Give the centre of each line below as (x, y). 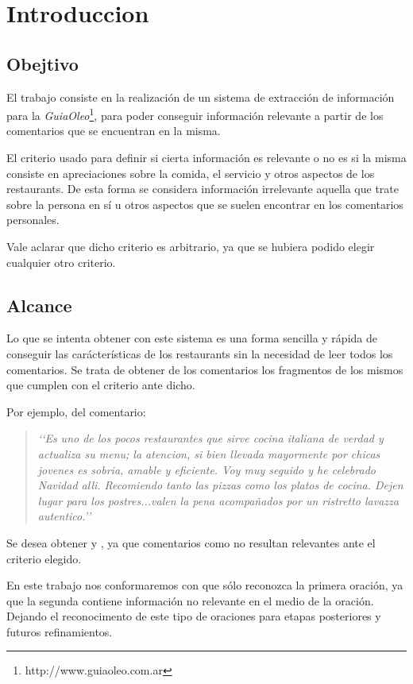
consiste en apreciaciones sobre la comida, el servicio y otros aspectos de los (191, 173)
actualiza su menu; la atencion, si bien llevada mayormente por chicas (209, 453)
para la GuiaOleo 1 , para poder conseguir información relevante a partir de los (195, 114)
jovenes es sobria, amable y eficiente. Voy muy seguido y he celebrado (206, 469)
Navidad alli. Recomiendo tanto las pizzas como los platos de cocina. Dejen (220, 485)
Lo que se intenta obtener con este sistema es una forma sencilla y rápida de (192, 338)
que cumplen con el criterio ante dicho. (101, 385)
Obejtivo (42, 63)
